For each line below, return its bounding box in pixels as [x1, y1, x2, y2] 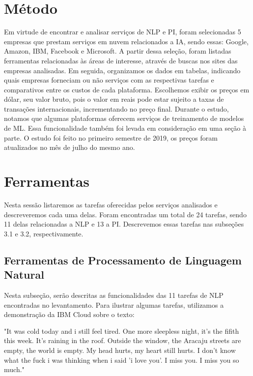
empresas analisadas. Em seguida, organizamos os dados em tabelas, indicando [4, 65, 241, 75]
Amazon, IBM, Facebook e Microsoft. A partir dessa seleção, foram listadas [4, 46, 231, 56]
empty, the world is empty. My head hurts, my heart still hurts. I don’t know [4, 345, 236, 355]
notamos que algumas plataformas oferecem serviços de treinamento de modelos [4, 113, 244, 123]
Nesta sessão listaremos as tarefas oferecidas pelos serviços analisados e [4, 199, 218, 209]
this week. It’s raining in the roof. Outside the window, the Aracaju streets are [4, 335, 241, 346]
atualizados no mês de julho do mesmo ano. [4, 142, 135, 152]
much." [4, 364, 25, 375]
